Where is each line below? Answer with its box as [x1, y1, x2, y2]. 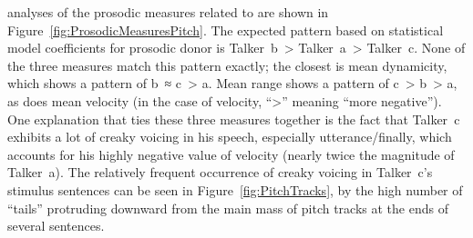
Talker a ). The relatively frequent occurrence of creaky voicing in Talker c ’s [7, 163, 433, 182]
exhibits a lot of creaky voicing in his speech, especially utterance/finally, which [7, 127, 452, 146]
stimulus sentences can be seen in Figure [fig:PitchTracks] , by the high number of [7, 180, 463, 199]
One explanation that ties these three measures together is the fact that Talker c [7, 109, 460, 128]
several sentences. [7, 216, 105, 235]
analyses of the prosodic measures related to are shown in [7, 3, 329, 21]
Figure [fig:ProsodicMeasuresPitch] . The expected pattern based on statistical [7, 20, 444, 39]
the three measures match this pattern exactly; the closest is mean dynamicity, [7, 55, 447, 74]
